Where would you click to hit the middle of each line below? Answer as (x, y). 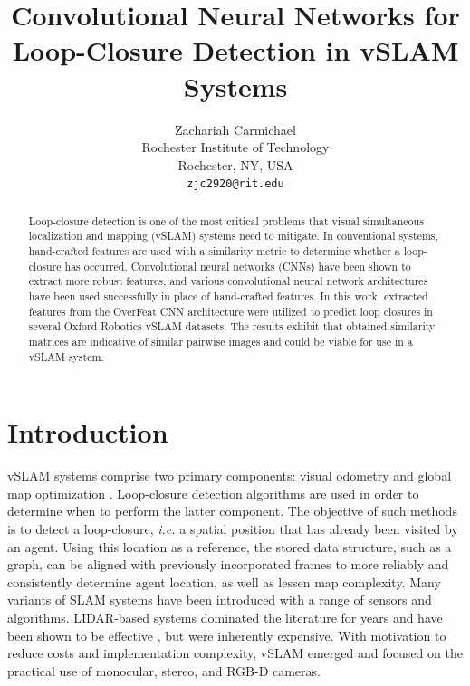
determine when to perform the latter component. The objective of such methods (232, 511)
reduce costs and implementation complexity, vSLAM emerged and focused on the (235, 653)
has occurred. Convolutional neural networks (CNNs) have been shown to (238, 266)
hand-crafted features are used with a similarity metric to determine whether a (214, 251)
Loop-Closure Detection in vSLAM (235, 50)
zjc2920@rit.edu (235, 184)
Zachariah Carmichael (235, 129)
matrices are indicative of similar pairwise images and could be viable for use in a (221, 341)
